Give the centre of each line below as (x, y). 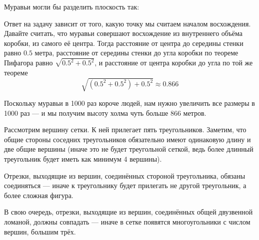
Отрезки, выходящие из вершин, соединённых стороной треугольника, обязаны (125, 175)
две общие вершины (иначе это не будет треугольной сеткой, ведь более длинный (129, 149)
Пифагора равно (28, 63)
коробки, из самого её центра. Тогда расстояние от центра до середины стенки (124, 43)
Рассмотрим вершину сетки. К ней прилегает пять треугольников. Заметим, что (125, 129)
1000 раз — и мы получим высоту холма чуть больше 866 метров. (105, 113)
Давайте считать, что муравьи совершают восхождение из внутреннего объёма (123, 33)
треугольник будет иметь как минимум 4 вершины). (83, 158)
